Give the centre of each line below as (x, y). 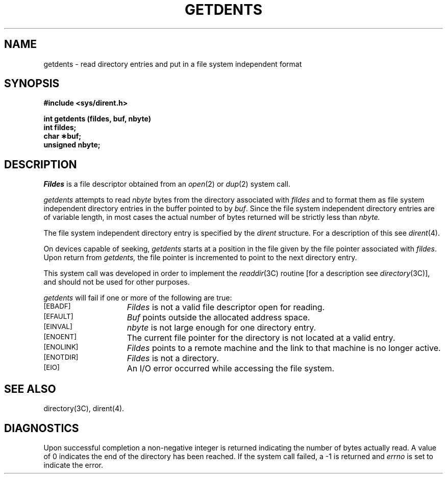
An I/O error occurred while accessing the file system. (231, 369)
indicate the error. (73, 465)
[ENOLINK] (61, 347)
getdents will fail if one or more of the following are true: (138, 298)
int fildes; (60, 128)
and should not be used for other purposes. (117, 282)
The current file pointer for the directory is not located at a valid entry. (261, 338)
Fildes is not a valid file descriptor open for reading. (226, 307)
